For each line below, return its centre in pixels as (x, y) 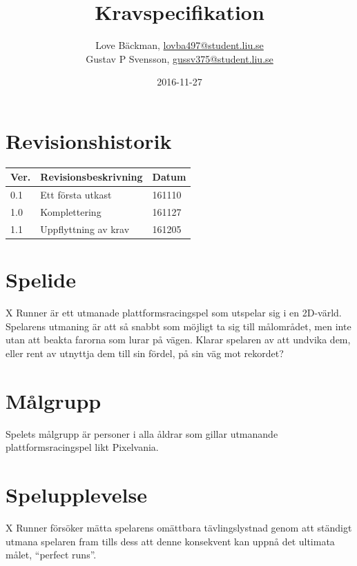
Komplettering (71, 212)
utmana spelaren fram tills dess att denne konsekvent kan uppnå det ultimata (170, 541)
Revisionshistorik (89, 140)
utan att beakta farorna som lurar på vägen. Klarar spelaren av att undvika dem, (178, 340)
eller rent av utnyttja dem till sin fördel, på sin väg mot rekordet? (145, 353)
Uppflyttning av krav (85, 229)
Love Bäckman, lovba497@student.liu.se (180, 45)
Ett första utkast (76, 195)
